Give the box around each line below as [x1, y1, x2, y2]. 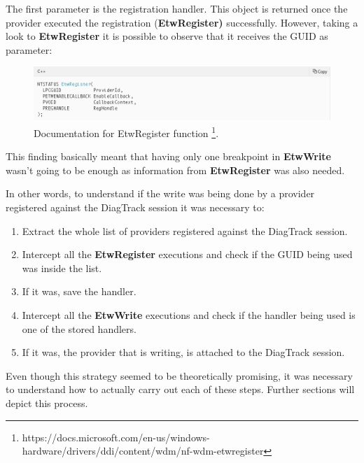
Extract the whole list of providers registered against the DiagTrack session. [22, 223, 348, 238]
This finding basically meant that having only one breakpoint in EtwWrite [6, 149, 331, 164]
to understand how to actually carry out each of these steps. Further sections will [6, 382, 355, 397]
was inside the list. [22, 260, 102, 275]
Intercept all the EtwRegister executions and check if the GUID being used [22, 247, 353, 262]
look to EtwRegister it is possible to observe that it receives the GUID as [6, 29, 328, 43]
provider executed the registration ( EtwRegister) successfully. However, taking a [6, 15, 358, 29]
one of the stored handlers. [22, 321, 136, 336]
